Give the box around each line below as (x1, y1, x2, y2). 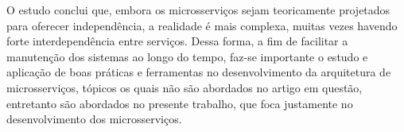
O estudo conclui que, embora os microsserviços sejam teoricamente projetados (6, 2, 390, 17)
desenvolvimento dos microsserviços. (6, 111, 182, 127)
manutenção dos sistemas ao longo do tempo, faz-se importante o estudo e (6, 48, 368, 64)
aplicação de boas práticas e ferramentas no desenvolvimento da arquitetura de (6, 64, 391, 80)
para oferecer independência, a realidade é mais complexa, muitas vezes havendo (6, 17, 398, 33)
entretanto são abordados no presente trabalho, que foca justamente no (6, 95, 353, 111)
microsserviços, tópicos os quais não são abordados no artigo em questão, (6, 79, 363, 95)
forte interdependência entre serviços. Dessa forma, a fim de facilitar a (6, 33, 348, 49)
